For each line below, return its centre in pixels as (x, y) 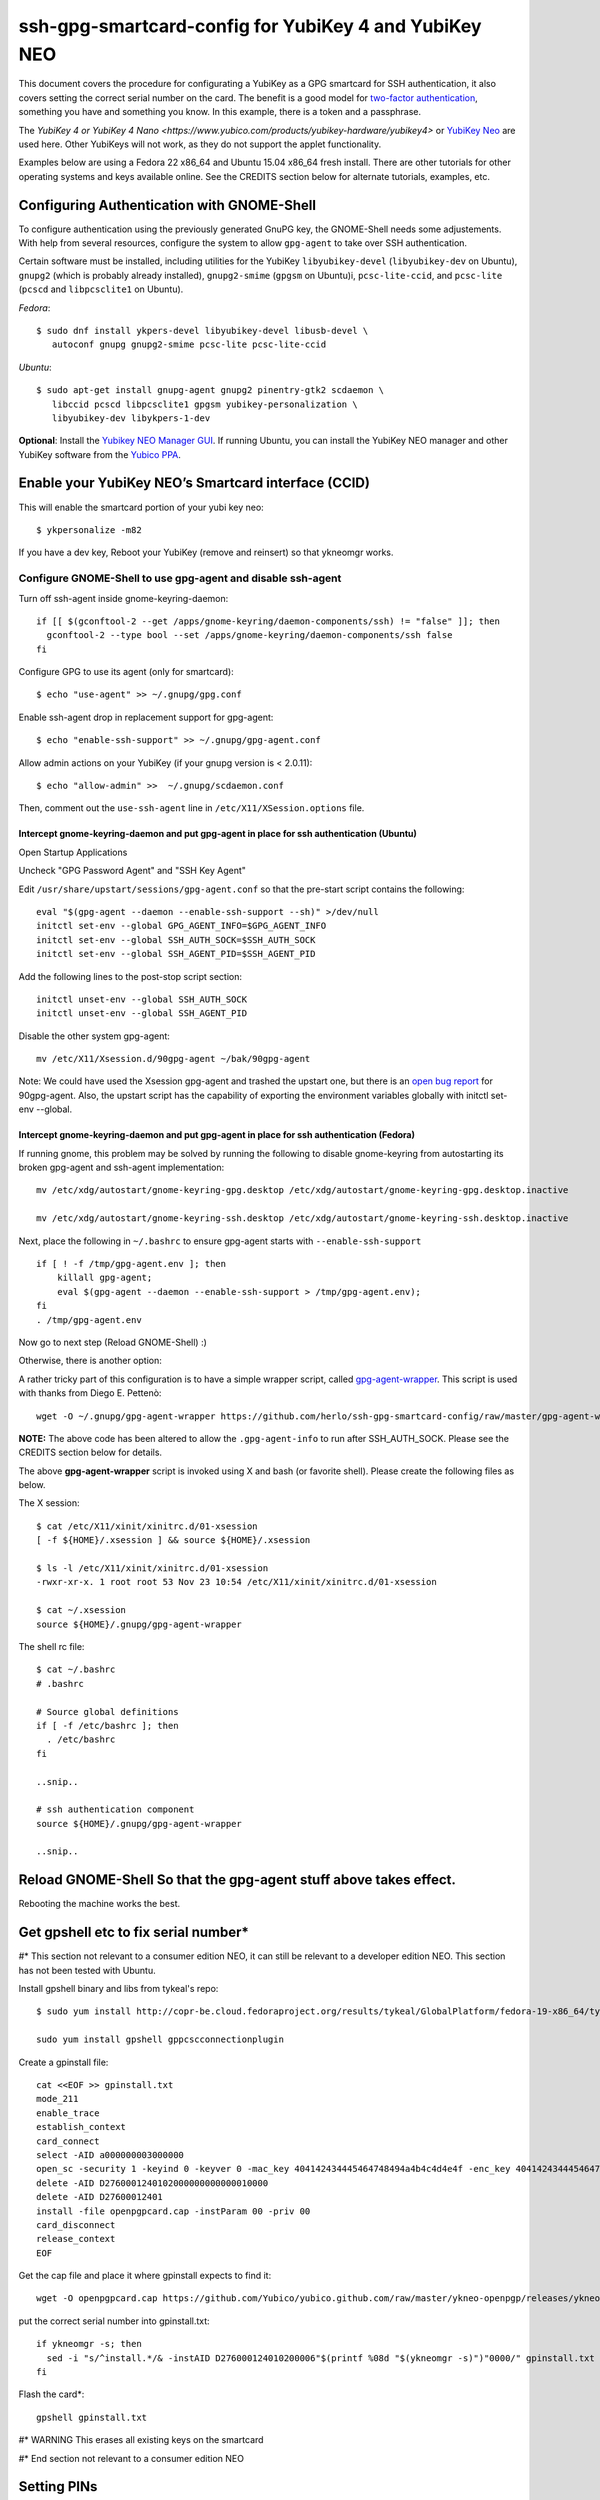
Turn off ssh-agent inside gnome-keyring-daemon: (123, 598)
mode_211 (57, 2099)
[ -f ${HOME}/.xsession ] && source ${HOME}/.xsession (173, 1540)
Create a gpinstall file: (63, 2062)
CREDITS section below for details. (90, 1452)
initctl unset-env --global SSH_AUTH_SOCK (142, 999)
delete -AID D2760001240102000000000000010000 (152, 2183)
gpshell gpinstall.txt (92, 2417)
